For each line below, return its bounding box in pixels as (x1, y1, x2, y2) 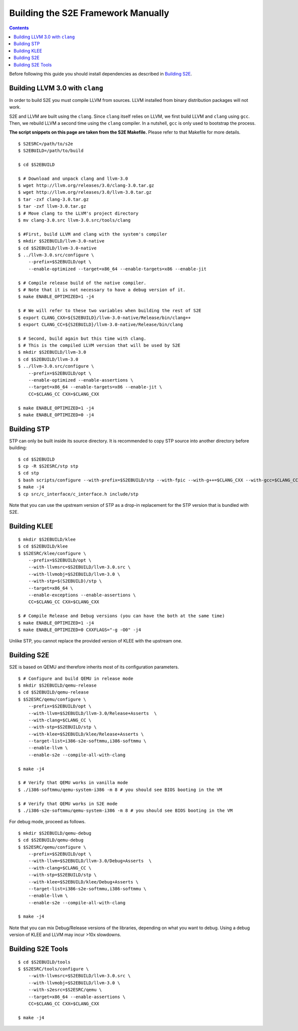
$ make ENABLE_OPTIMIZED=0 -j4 (18, 412, 94, 417)
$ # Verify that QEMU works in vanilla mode (18, 780, 129, 786)
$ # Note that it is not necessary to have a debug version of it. (18, 287, 186, 293)
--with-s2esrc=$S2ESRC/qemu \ (28, 987, 102, 993)
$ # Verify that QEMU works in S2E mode (18, 800, 118, 806)
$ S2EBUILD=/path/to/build (18, 148, 84, 154)
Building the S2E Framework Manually (9, 7, 169, 18)
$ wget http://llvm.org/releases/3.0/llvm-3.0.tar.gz (18, 189, 151, 195)
